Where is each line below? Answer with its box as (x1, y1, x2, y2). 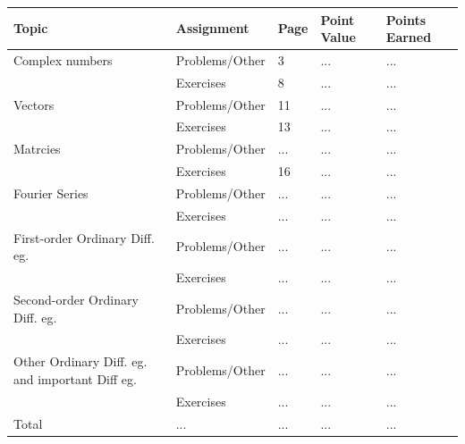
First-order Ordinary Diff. (13, 228, 155, 247)
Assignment (175, 19, 249, 38)
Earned (385, 28, 432, 46)
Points (385, 10, 426, 29)
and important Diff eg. (13, 369, 137, 388)
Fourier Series (13, 184, 89, 202)
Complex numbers (13, 50, 113, 69)
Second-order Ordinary (13, 289, 139, 308)
